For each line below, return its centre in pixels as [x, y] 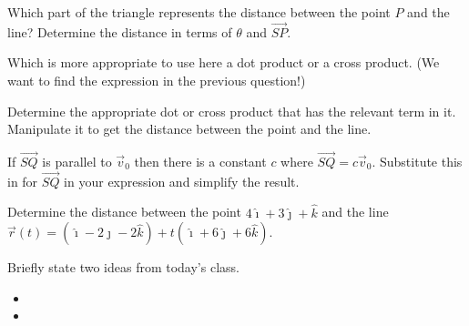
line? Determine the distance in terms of [120, 31]
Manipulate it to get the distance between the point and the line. [189, 129]
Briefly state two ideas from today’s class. [123, 267]
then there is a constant [200, 161]
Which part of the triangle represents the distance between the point [199, 12]
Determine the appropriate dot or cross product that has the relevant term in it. [232, 111]
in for [23, 181]
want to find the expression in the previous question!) [157, 80]
